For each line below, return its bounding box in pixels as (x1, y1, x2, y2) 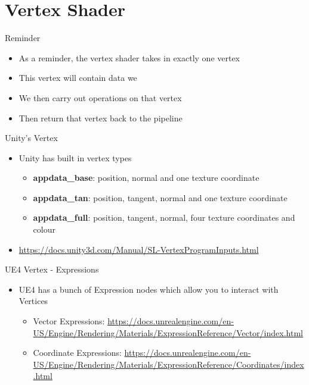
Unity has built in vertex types (18, 151, 132, 164)
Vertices (18, 295, 48, 307)
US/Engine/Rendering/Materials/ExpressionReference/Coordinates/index (33, 358, 304, 370)
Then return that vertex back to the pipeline (18, 111, 183, 124)
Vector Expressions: (33, 315, 105, 327)
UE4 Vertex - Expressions (5, 263, 99, 276)
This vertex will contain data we (18, 71, 137, 84)
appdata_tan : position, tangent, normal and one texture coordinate (33, 191, 288, 204)
